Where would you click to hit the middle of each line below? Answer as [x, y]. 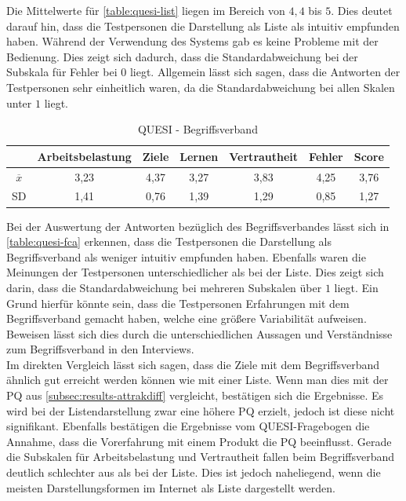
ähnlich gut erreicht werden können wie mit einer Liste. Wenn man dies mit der [198, 380]
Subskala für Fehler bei [62, 72]
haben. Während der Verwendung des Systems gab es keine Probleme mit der [192, 41]
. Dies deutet [362, 10]
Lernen [199, 156]
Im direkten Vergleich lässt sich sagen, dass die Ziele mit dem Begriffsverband [193, 364]
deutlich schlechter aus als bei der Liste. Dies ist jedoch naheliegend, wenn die [194, 472]
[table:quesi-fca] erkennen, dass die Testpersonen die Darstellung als [169, 241]
